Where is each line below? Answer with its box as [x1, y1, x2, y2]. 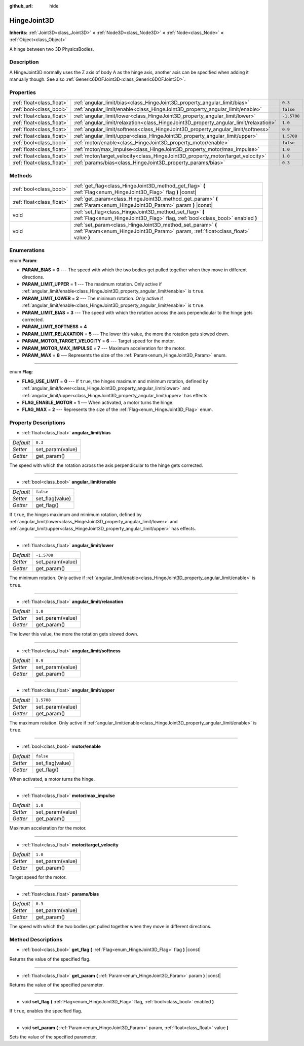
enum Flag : [9, 369, 33, 375]
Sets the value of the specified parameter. [9, 1034, 97, 1040]
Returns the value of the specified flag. [9, 956, 91, 962]
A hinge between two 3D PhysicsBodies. [9, 46, 94, 52]
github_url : [9, 3, 33, 9]
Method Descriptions [9, 936, 63, 943]
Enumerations [9, 247, 45, 254]
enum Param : [9, 257, 38, 264]
